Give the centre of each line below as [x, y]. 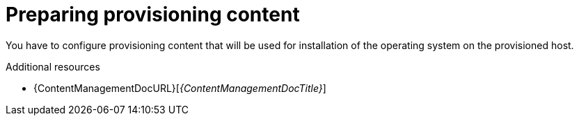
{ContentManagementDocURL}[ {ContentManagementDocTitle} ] [180, 88]
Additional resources [53, 66]
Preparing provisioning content [153, 15]
